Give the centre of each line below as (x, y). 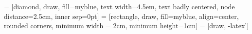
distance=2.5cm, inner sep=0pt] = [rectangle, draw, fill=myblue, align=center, (121, 16)
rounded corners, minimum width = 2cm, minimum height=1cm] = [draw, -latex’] (126, 25)
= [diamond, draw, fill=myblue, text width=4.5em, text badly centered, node (119, 6)
